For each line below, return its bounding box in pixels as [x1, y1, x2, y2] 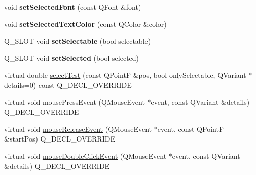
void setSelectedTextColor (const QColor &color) [4, 18, 167, 29]
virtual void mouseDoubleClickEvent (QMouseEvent [4, 150, 167, 161]
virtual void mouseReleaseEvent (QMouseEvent [4, 123, 152, 134]
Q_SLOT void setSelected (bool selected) [4, 52, 139, 63]
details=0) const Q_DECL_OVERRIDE [4, 79, 132, 90]
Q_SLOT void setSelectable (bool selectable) [4, 36, 151, 46]
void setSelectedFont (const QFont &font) [4, 2, 141, 12]
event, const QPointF [157, 123, 224, 134]
